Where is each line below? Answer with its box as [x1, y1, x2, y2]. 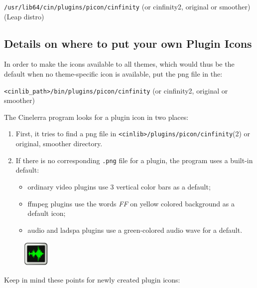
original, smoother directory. [15, 138, 103, 149]
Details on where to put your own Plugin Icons [4, 35, 252, 51]
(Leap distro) [4, 11, 44, 21]
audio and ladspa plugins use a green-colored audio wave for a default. [27, 224, 243, 235]
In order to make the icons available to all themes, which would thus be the [4, 59, 235, 69]
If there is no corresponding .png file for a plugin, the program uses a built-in [15, 155, 253, 165]
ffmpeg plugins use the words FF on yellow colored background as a [27, 198, 235, 208]
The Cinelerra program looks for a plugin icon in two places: [4, 111, 189, 122]
